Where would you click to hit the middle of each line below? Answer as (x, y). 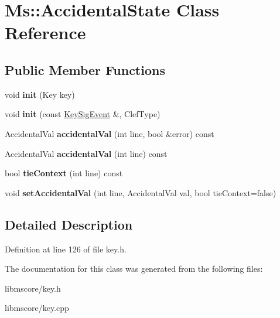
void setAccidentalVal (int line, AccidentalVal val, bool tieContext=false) (141, 192)
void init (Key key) (40, 94)
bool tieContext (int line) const (64, 173)
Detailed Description (69, 224)
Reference (45, 33)
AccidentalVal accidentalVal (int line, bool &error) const (110, 133)
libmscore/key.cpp (37, 308)
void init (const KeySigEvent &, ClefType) (83, 114)
